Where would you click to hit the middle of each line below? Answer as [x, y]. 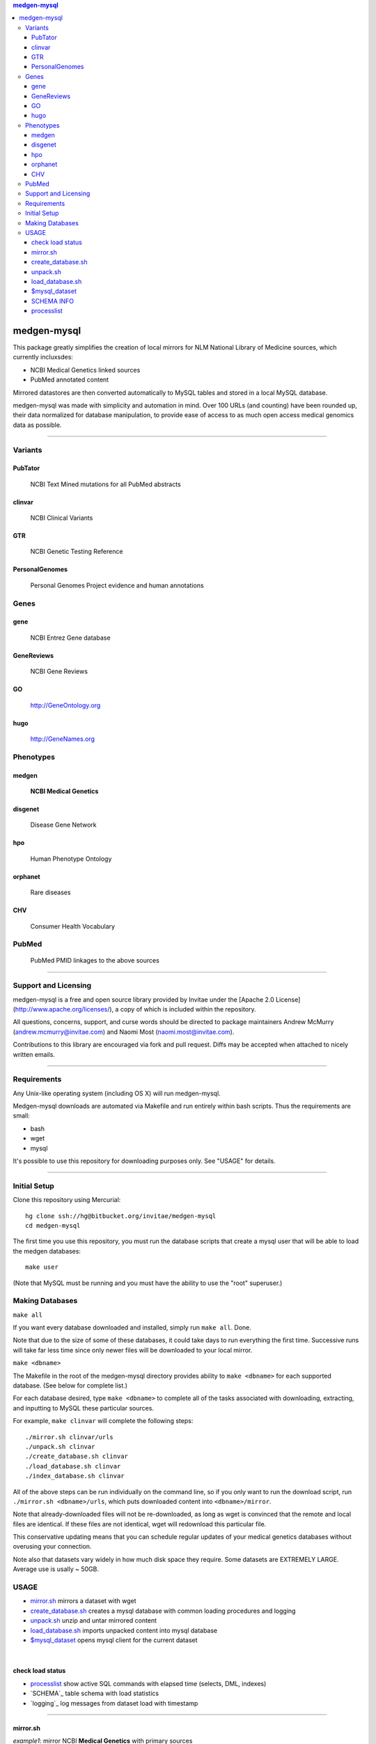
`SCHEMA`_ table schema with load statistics [95, 1693]
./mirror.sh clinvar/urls [70, 1437]
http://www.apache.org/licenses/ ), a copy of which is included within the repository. [136, 1009]
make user [42, 1267]
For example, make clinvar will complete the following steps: [103, 1421]
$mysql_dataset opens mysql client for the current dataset [114, 1640]
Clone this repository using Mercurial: [67, 1200]
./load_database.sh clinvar [73, 1466]
